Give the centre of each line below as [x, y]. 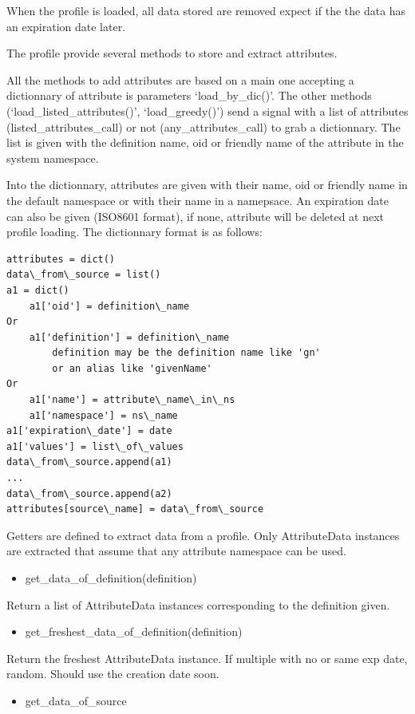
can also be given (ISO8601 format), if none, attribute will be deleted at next [196, 216]
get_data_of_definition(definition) [111, 578]
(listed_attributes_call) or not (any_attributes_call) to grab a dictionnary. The [204, 126]
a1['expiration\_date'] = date [89, 431]
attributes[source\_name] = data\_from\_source [135, 509]
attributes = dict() [61, 259]
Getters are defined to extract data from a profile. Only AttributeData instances [203, 535]
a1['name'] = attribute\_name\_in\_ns [132, 400]
